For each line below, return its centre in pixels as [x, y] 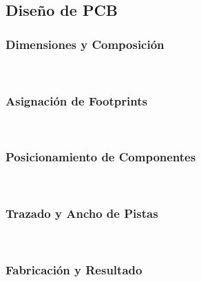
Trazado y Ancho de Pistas [82, 213]
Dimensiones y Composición [85, 44]
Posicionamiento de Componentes [101, 157]
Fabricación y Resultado [74, 269]
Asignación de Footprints [76, 100]
